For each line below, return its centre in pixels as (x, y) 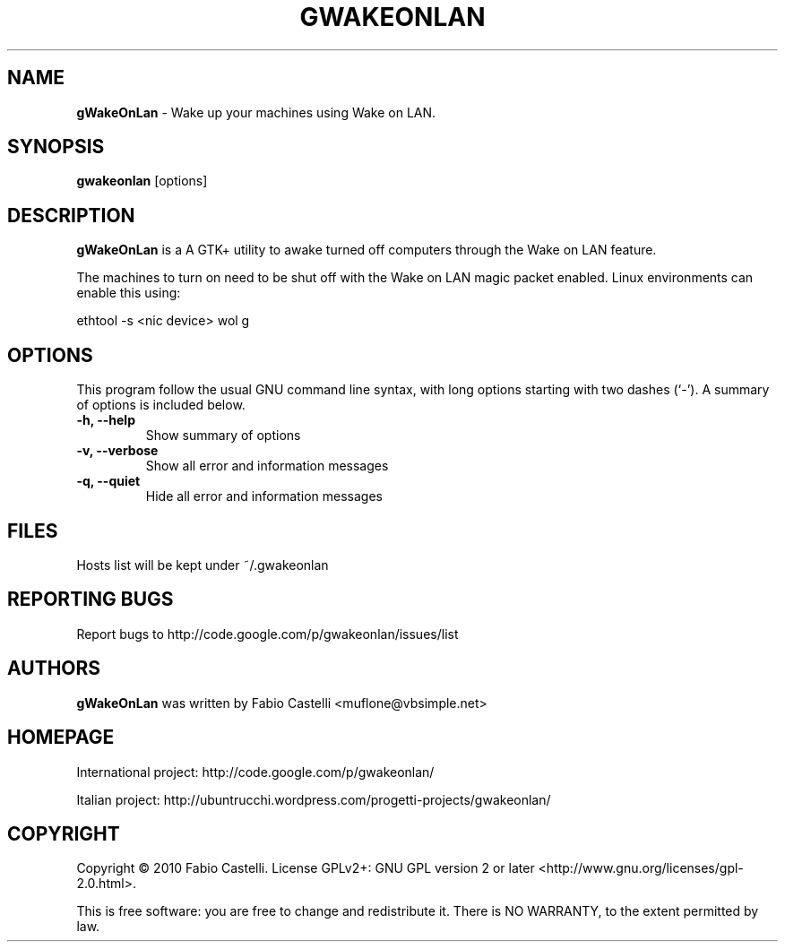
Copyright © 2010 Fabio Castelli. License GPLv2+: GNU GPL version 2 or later (306, 868)
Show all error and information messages (267, 466)
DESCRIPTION (71, 215)
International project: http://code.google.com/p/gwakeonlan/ (255, 772)
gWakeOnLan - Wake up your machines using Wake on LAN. (256, 112)
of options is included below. (161, 405)
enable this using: (129, 293)
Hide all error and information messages (264, 496)
